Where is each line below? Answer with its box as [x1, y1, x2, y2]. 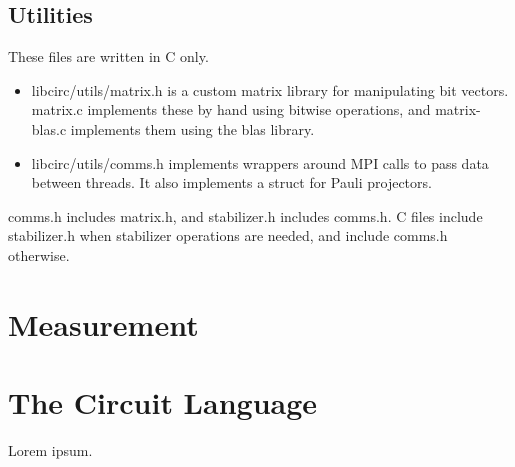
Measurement [8, 303, 199, 344]
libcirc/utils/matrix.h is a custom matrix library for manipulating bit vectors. [31, 79, 509, 100]
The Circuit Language [8, 382, 318, 423]
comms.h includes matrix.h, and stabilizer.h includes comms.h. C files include [8, 205, 483, 226]
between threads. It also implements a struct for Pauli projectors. [31, 172, 432, 193]
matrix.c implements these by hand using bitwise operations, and [31, 99, 431, 120]
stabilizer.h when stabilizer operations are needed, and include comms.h [8, 225, 448, 246]
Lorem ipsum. [8, 440, 93, 461]
